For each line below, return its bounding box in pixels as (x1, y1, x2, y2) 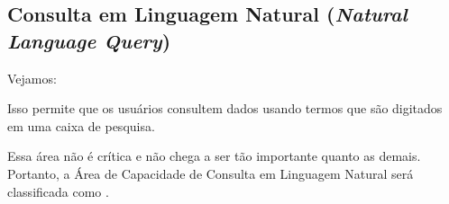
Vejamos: (7, 68, 57, 87)
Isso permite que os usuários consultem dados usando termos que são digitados (7, 99, 443, 118)
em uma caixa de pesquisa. (7, 116, 155, 135)
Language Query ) (7, 26, 171, 54)
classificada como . (7, 182, 109, 200)
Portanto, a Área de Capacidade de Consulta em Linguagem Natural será (7, 164, 414, 182)
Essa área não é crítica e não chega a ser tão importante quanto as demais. (7, 146, 421, 165)
